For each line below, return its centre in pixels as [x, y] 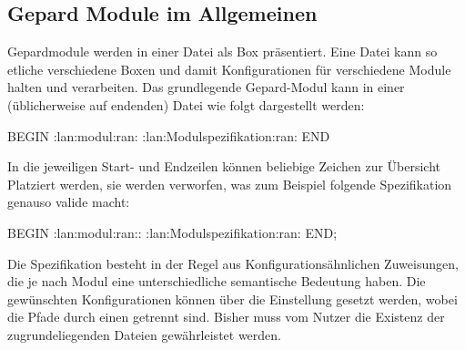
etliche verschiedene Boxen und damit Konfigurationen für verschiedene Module [229, 69]
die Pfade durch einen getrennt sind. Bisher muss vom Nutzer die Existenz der [226, 317]
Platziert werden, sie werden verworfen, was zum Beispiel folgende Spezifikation [230, 184]
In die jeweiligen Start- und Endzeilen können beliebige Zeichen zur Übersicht [224, 166]
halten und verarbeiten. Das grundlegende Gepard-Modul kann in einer [206, 87]
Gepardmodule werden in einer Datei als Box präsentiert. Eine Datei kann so [222, 51]
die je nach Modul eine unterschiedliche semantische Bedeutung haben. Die [217, 281]
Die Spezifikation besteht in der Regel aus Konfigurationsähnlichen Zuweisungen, [233, 263]
